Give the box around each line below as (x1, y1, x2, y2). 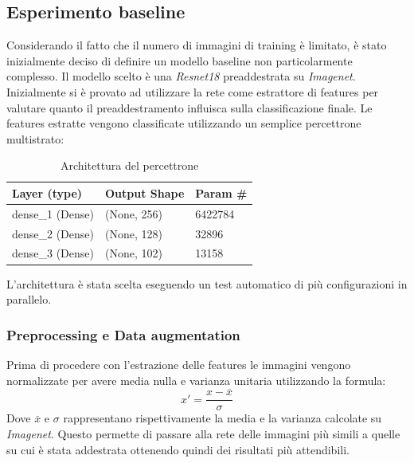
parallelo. (6, 291, 52, 308)
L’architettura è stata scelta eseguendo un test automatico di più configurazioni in (6, 275, 408, 292)
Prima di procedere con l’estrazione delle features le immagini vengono (6, 355, 351, 372)
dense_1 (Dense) (12, 205, 94, 222)
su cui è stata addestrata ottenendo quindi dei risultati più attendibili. (6, 441, 350, 457)
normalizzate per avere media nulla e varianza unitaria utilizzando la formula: (6, 371, 386, 388)
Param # (195, 184, 248, 201)
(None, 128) (105, 225, 162, 241)
